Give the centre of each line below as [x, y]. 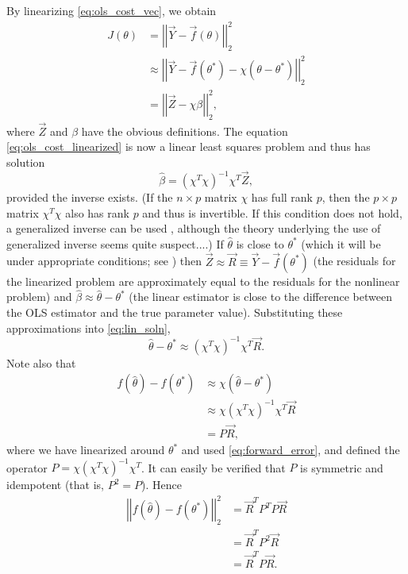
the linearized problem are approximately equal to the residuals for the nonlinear [203, 281]
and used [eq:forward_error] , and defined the [291, 450]
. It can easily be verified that [214, 467]
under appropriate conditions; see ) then [104, 261]
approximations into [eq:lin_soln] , [89, 327]
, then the [346, 197]
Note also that [41, 362]
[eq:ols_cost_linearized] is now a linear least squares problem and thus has [189, 146]
